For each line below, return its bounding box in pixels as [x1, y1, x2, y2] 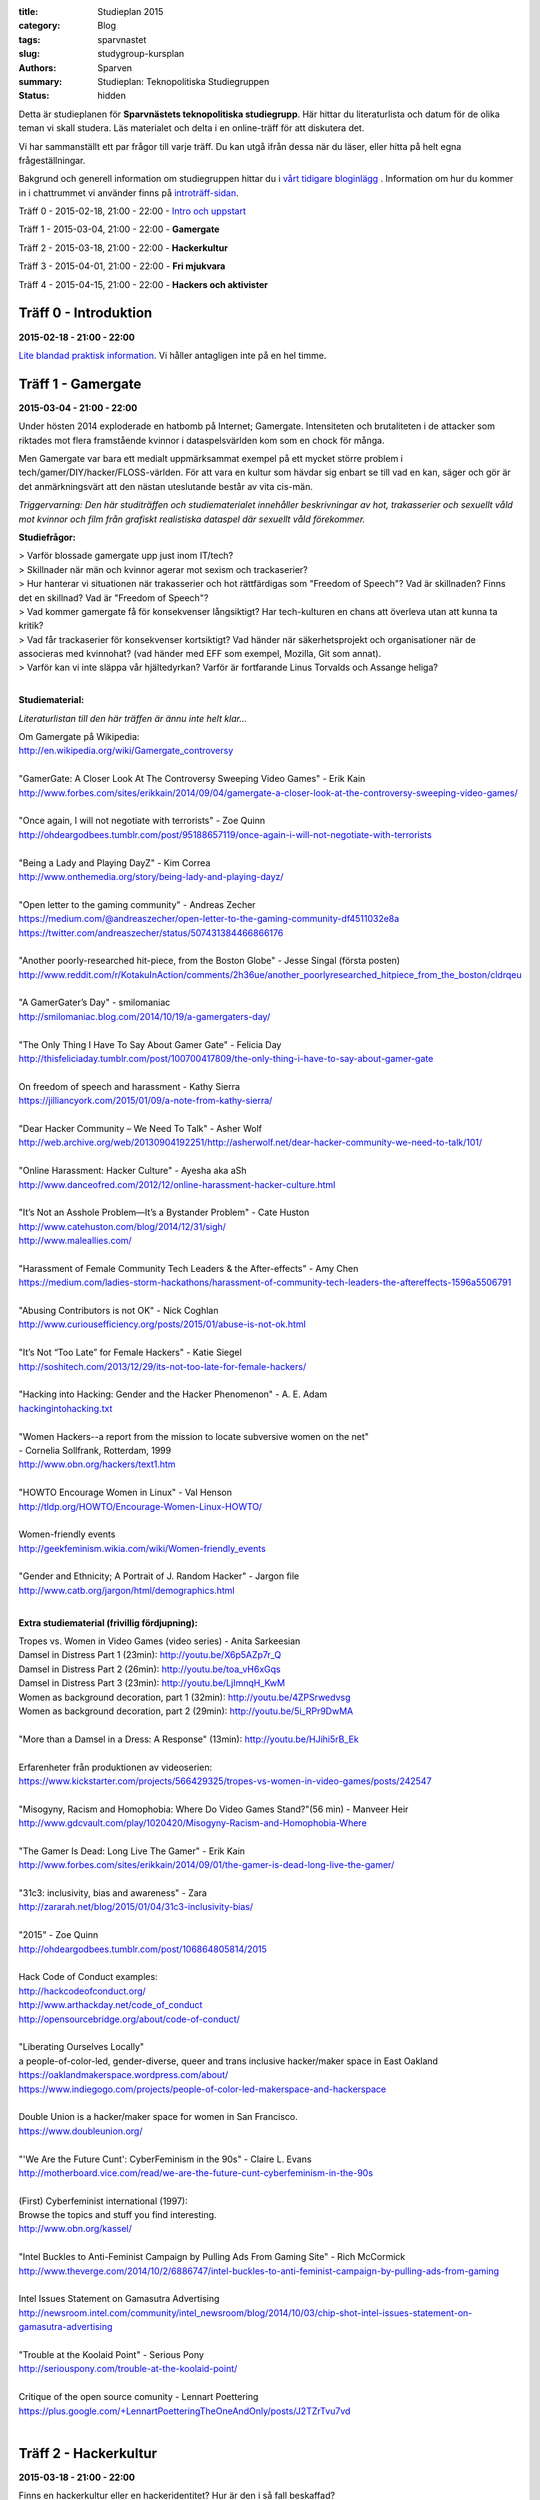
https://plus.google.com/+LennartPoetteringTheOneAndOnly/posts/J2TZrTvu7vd [18, 2405, 351, 2417]
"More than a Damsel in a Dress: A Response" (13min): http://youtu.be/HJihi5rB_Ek [18, 1733, 359, 1745]
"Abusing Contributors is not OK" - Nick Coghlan [18, 1305, 219, 1317]
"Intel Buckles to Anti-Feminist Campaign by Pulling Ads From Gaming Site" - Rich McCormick [18, 2251, 406, 2263]
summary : [18, 75, 63, 87]
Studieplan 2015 [97, 6, 164, 17]
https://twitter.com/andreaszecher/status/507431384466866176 [18, 926, 284, 939]
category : [18, 20, 61, 32]
